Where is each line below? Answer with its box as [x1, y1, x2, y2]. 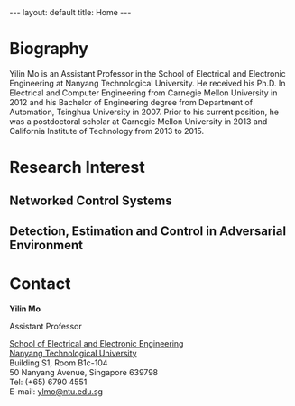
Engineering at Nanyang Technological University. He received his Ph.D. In [9, 77, 286, 88]
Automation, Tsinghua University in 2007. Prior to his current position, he [9, 106, 280, 117]
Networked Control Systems [9, 193, 173, 208]
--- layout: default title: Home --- [9, 7, 132, 17]
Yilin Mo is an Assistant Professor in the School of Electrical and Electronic [9, 68, 286, 78]
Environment [9, 237, 84, 253]
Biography [9, 39, 88, 59]
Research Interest [9, 158, 146, 177]
